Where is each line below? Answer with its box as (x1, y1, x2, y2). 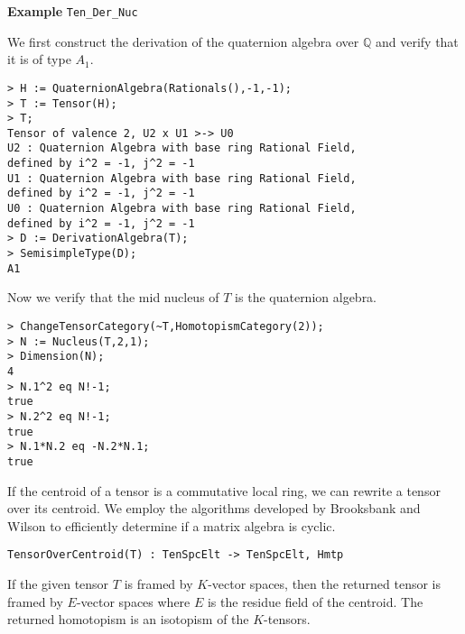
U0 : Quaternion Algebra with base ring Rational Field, (7, 202, 357, 216)
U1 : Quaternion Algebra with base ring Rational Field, (7, 171, 357, 185)
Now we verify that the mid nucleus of (7, 288, 219, 307)
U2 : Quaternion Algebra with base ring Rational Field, (7, 142, 357, 155)
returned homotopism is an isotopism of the (7, 610, 249, 629)
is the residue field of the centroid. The (207, 592, 423, 611)
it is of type (7, 50, 71, 69)
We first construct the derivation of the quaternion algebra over (7, 32, 359, 51)
